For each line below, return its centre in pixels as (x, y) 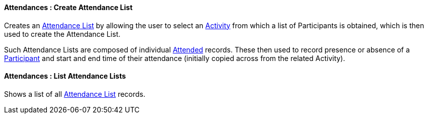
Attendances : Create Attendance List (68, 7)
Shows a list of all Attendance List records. (75, 94)
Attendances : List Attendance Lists (65, 76)
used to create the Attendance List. (62, 34)
